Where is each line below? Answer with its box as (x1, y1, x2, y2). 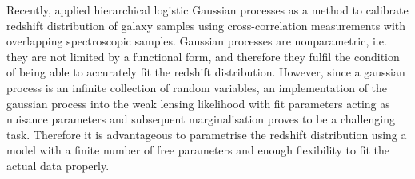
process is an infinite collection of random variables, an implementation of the (6, 79, 388, 95)
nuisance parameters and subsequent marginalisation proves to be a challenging (6, 111, 395, 127)
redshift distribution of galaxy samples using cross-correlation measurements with (6, 17, 406, 33)
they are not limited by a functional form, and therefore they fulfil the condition (6, 48, 400, 64)
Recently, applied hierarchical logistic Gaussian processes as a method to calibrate (6, 2, 409, 18)
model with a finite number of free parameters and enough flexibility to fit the (6, 142, 389, 158)
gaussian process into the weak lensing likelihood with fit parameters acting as (6, 95, 390, 111)
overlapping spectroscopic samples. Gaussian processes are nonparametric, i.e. (6, 33, 387, 49)
